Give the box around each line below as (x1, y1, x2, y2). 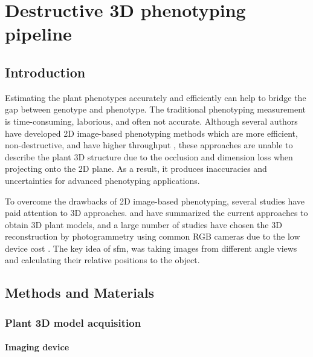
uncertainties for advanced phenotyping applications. (5, 174, 200, 186)
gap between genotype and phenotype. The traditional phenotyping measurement (5, 103, 306, 116)
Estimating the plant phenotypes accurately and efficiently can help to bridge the (5, 91, 306, 103)
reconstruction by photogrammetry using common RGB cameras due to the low (5, 230, 300, 243)
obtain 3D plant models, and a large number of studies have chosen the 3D (5, 218, 282, 231)
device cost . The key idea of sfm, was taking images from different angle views (5, 241, 297, 254)
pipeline (5, 21, 72, 46)
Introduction (5, 62, 86, 81)
